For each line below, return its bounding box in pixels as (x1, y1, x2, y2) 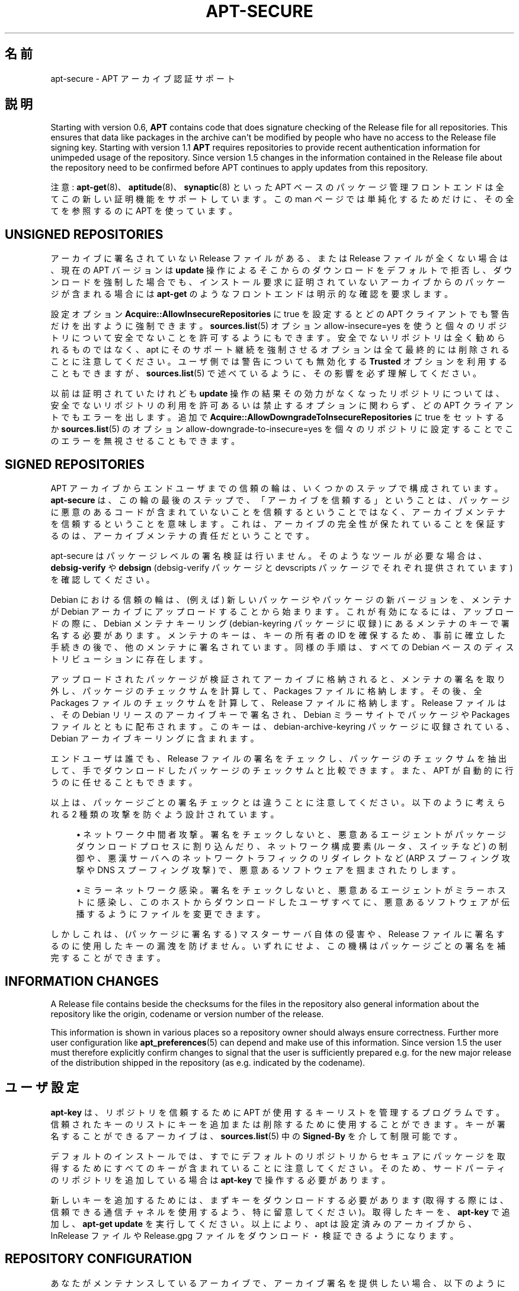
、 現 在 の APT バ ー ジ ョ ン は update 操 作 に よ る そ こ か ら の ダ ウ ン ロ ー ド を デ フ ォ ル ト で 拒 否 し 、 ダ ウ (50, 265, 512, 276)
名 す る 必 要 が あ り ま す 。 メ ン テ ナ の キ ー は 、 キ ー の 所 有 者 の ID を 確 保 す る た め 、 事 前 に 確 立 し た (50, 630, 505, 641)
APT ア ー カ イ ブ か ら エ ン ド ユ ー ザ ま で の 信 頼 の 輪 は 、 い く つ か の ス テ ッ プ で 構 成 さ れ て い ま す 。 (50, 483, 503, 494)
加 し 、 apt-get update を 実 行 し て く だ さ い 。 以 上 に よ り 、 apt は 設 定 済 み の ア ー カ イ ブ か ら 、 (50, 1218, 477, 1229)
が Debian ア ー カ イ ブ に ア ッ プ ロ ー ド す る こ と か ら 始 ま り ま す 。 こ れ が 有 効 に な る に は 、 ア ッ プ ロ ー (50, 606, 514, 617)
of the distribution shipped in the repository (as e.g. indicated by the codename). (50, 1057, 366, 1068)
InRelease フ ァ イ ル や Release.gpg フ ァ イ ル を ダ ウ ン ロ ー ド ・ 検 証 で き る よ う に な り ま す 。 (50, 1230, 459, 1241)
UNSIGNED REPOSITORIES (5, 226, 164, 242)
